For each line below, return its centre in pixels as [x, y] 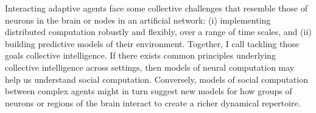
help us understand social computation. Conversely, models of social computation [156, 79]
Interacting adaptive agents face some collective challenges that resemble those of [156, 8]
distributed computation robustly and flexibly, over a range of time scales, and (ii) [158, 32]
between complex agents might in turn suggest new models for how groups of [149, 91]
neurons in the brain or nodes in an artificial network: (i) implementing [138, 20]
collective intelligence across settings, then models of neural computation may [150, 67]
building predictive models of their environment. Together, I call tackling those [152, 43]
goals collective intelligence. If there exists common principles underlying [140, 55]
